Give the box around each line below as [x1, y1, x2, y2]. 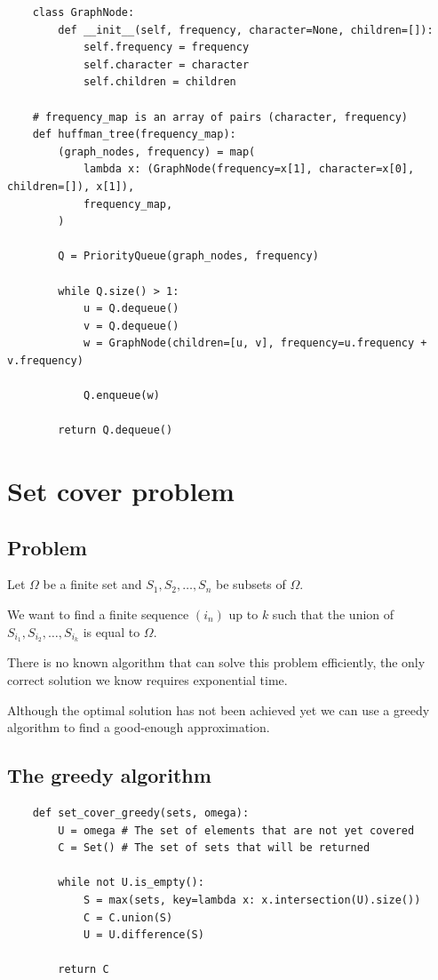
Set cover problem [7, 473, 235, 509]
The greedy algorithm [7, 761, 211, 789]
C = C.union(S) [83, 911, 173, 924]
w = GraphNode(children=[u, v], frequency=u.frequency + [83, 337, 427, 350]
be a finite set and [43, 575, 142, 594]
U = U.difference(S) [83, 928, 204, 942]
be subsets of [216, 575, 286, 594]
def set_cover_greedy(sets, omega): [32, 807, 250, 820]
